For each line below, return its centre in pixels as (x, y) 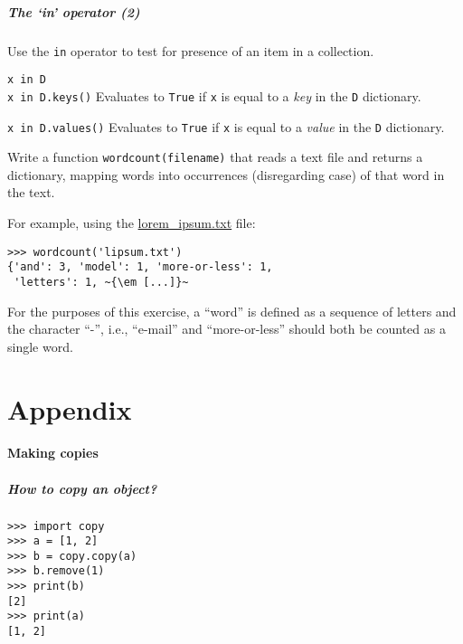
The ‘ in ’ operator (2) (74, 11)
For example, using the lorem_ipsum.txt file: (132, 223)
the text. (31, 192)
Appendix (70, 408)
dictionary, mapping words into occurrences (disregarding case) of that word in (226, 174)
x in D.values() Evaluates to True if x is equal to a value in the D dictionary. (226, 126)
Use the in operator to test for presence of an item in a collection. (191, 50)
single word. (40, 346)
